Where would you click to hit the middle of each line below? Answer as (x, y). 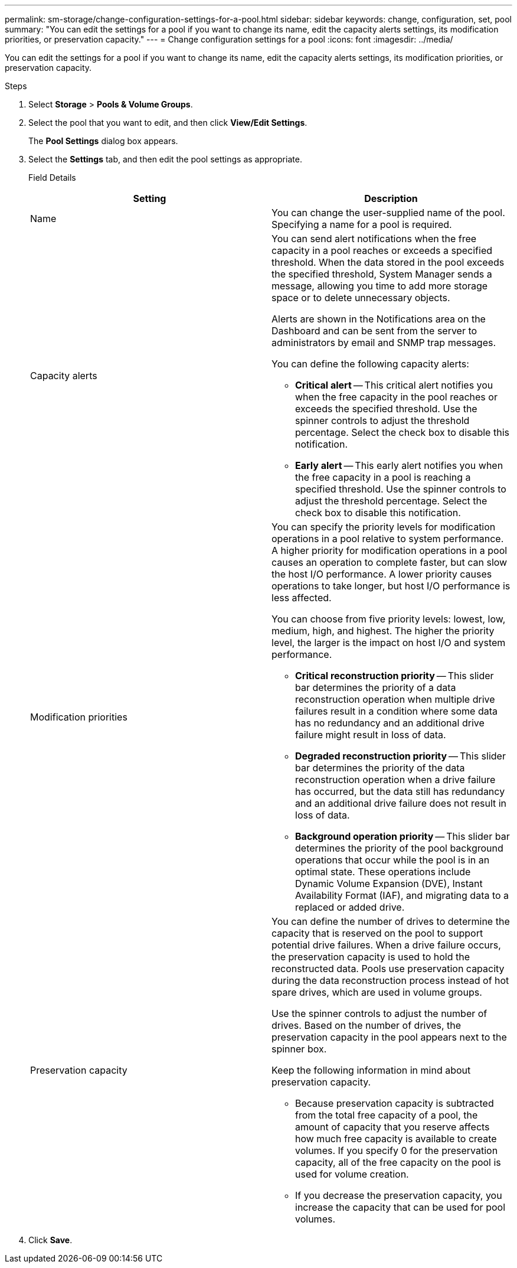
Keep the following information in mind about (371, 1070)
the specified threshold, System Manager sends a (382, 274)
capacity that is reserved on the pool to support (377, 933)
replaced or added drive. (350, 907)
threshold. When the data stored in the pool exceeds (388, 262)
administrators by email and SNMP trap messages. (384, 343)
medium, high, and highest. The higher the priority (383, 631)
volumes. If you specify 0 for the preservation (397, 1150)
